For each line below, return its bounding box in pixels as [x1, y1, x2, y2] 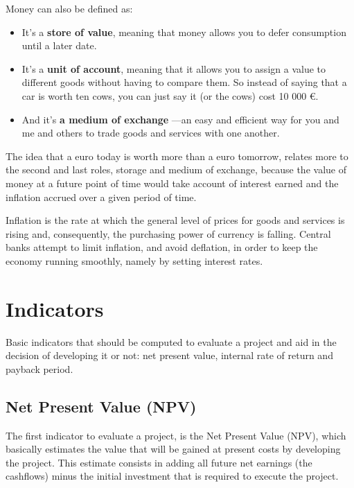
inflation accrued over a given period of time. [6, 189, 197, 204]
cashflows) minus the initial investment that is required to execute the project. [6, 469, 339, 483]
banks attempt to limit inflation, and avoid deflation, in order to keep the [6, 240, 318, 254]
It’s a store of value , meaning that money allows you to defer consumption [21, 24, 346, 39]
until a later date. [21, 38, 97, 53]
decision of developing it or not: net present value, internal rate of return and [6, 348, 333, 363]
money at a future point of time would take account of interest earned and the [6, 175, 339, 190]
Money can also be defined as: [6, 1, 133, 15]
